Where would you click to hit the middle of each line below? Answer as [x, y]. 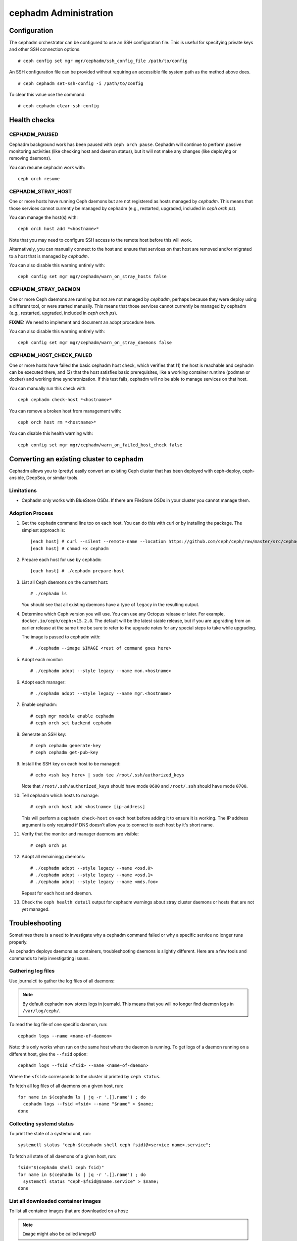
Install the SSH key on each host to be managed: [71, 763]
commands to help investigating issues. [49, 958]
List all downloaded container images [55, 1201]
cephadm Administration [61, 13]
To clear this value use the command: [48, 95]
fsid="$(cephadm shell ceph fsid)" [61, 1168]
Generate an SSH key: [44, 734]
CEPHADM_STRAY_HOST [41, 191]
